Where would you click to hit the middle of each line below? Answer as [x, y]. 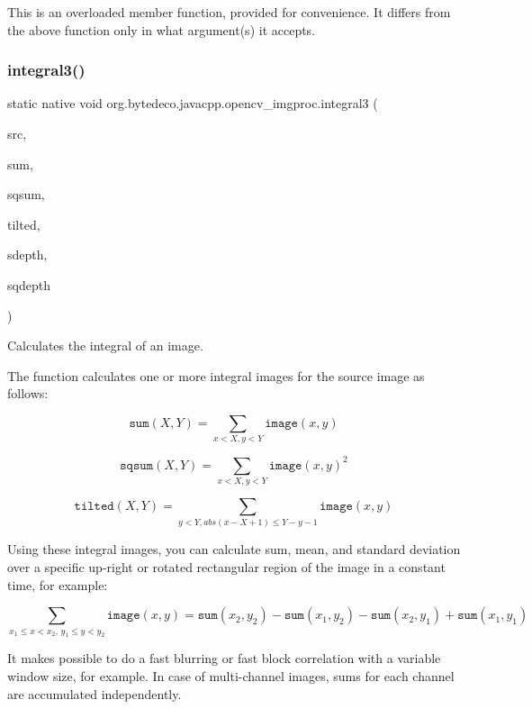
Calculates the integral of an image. [105, 345]
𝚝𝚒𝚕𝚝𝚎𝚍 [94, 507]
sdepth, [27, 255]
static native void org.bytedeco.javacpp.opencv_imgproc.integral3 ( [193, 103]
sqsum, [26, 194]
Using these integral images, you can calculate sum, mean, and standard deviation [234, 549]
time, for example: [58, 584]
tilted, [24, 224]
